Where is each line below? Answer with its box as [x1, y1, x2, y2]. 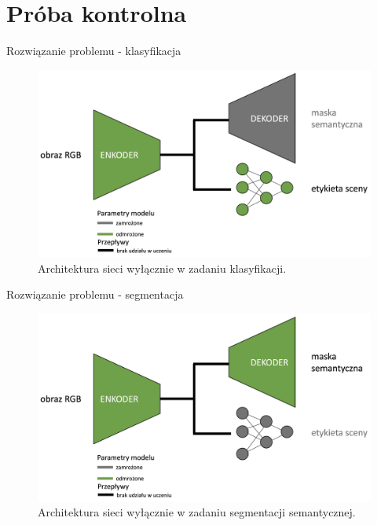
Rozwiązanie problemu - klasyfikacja [6, 42, 181, 59]
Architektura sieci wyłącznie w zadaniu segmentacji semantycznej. [38, 504, 356, 520]
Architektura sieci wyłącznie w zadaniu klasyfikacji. [38, 259, 287, 276]
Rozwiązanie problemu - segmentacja [6, 286, 184, 303]
